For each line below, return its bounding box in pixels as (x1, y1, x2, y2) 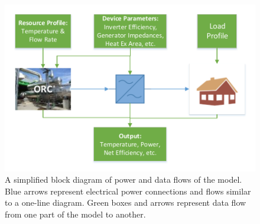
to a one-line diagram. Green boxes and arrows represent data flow (5, 196, 246, 209)
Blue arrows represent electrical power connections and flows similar (5, 185, 251, 197)
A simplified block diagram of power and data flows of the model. (5, 173, 242, 186)
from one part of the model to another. (5, 208, 146, 220)
